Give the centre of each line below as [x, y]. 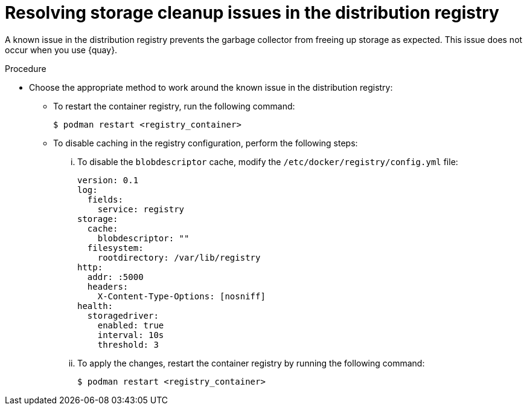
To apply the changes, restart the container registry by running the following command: [251, 363]
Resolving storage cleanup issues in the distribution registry [252, 13]
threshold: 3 [128, 344]
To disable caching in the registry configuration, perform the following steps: [206, 143]
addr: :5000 [115, 277]
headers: [108, 286]
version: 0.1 [108, 180]
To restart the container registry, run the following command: [174, 106]
